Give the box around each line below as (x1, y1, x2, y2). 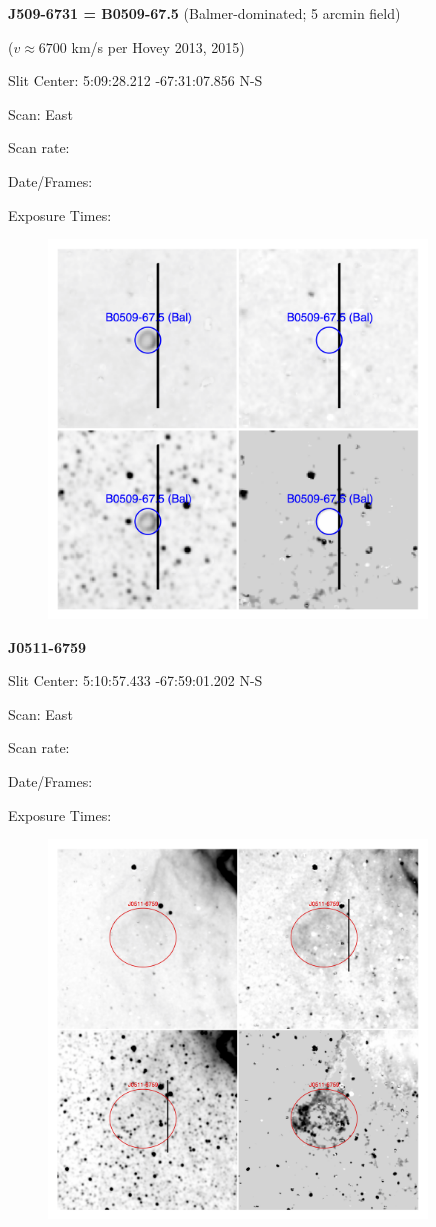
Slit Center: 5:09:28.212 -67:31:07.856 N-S (8, 70, 263, 91)
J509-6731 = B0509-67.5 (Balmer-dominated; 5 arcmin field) (8, 3, 401, 23)
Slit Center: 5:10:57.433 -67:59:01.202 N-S (8, 670, 263, 691)
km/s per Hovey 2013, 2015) (71, 36, 245, 57)
